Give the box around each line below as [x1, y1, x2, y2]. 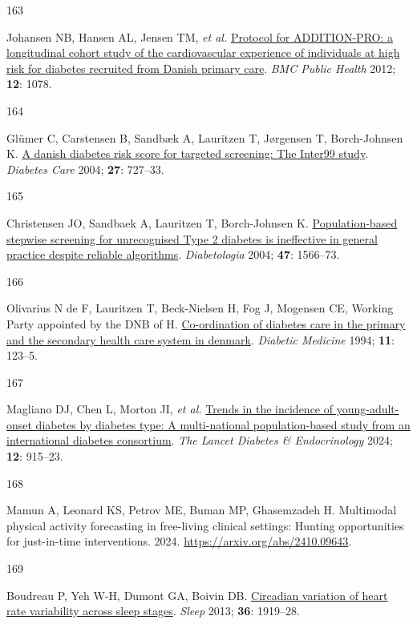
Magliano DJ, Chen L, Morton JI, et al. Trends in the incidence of [6, 401, 334, 417]
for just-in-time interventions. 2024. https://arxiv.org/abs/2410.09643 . [6, 533, 352, 550]
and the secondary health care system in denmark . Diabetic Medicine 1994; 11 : [6, 331, 395, 348]
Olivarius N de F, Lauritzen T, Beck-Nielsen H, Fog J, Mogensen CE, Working [6, 300, 394, 316]
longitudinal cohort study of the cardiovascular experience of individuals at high [6, 44, 400, 61]
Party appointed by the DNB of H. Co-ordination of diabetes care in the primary [6, 315, 406, 332]
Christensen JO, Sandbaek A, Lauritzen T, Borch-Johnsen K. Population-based [6, 214, 398, 231]
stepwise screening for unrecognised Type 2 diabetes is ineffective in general [6, 230, 378, 247]
